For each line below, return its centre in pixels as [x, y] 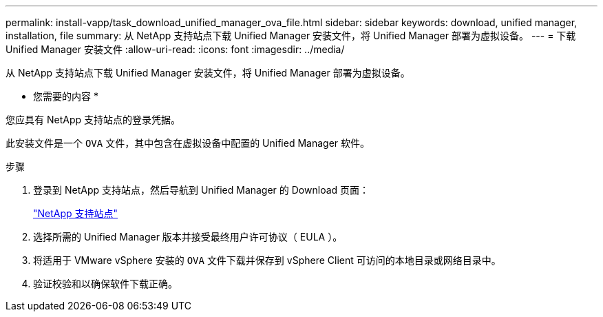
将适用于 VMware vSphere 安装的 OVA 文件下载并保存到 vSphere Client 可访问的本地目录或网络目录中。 [267, 260]
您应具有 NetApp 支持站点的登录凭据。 [93, 120]
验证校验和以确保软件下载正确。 [105, 284]
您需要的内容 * [66, 96]
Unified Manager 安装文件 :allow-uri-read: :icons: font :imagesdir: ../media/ [175, 49]
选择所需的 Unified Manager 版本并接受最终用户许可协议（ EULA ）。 [188, 237]
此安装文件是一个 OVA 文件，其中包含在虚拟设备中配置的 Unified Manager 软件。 [188, 143]
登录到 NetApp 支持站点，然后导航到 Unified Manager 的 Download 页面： [201, 190]
